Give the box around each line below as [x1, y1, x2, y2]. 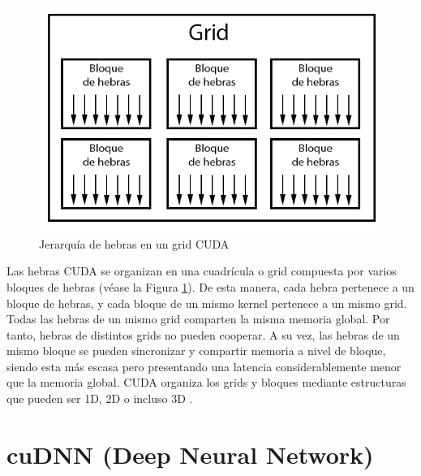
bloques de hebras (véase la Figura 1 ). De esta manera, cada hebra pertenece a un [6, 278, 415, 295]
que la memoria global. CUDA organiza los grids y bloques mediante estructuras [6, 374, 406, 391]
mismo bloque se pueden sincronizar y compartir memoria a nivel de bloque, [6, 342, 386, 359]
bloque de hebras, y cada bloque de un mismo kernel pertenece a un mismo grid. [6, 294, 407, 311]
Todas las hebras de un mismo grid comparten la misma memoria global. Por [6, 310, 390, 327]
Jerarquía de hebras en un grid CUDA [39, 235, 230, 252]
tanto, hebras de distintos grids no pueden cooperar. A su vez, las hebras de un [6, 326, 400, 343]
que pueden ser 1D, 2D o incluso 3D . [6, 390, 193, 407]
